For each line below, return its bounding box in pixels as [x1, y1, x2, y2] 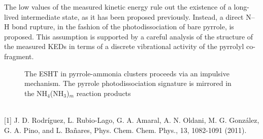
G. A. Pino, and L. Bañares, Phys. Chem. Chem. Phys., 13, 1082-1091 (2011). [4, 124, 247, 135]
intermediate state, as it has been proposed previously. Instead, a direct [21, 11, 244, 22]
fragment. [4, 51, 34, 61]
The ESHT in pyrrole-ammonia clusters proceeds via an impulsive [24, 68, 229, 78]
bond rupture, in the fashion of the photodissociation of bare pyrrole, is [12, 21, 234, 32]
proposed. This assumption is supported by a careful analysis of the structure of [4, 31, 253, 41]
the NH [24, 87, 48, 98]
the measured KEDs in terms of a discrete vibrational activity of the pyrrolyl [4, 41, 244, 52]
